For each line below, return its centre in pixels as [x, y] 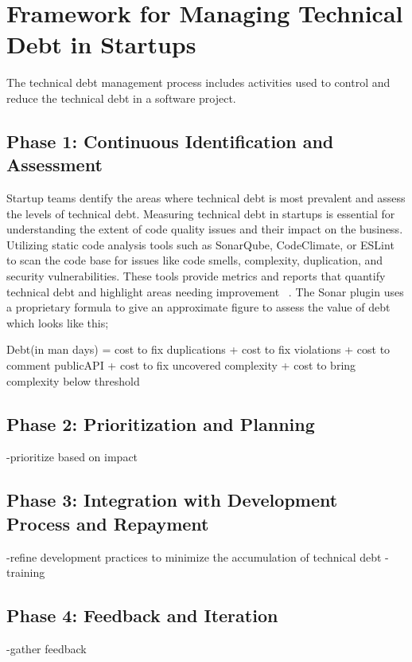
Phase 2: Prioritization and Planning [161, 423]
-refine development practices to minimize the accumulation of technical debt [194, 556]
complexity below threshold [73, 380]
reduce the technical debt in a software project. [121, 98]
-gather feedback [47, 648]
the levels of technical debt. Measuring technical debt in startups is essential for [201, 213]
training [26, 572]
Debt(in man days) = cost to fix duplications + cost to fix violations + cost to [198, 349]
